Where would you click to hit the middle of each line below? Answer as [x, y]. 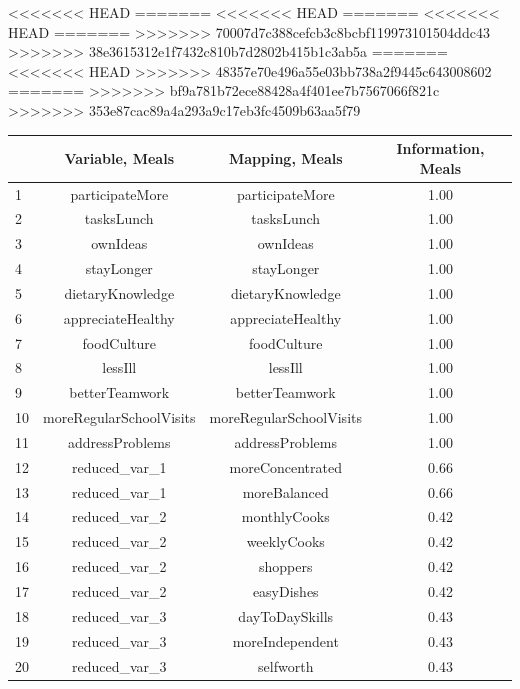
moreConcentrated [285, 466]
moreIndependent [285, 640]
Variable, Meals [119, 157]
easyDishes [285, 591]
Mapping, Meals [285, 157]
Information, [440, 148]
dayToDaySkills [286, 615]
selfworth [286, 665]
